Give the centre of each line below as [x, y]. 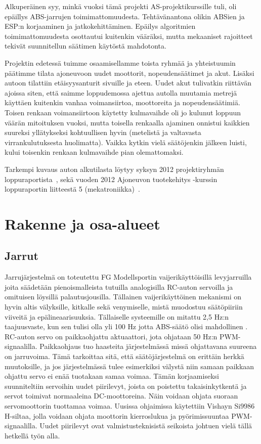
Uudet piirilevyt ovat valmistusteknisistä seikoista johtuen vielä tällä [146, 426]
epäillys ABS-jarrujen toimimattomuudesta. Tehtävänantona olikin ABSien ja [125, 16]
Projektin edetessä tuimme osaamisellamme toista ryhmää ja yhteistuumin [120, 62]
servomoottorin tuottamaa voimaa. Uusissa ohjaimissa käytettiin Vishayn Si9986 [130, 405]
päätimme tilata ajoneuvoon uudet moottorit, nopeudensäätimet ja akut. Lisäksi [129, 73]
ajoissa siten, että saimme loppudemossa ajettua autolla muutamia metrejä [121, 92]
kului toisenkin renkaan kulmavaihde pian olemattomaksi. [94, 152]
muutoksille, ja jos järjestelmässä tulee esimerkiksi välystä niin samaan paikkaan [129, 366]
